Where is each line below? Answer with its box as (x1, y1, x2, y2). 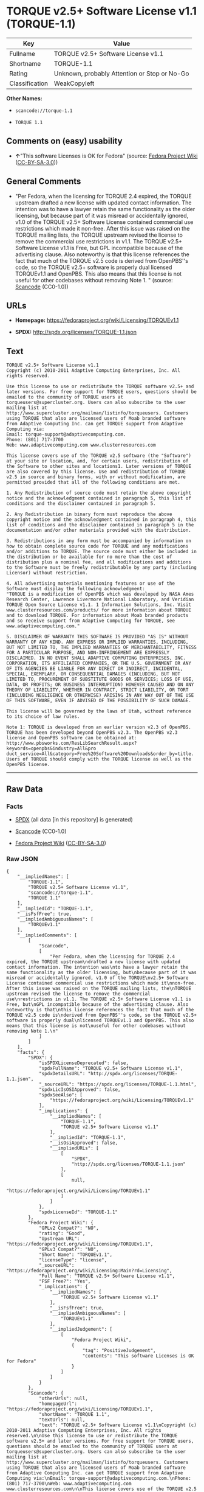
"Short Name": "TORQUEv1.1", (38, 1252, 113, 1258)
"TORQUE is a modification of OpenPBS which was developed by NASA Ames (6, 591, 194, 598)
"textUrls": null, (38, 1417, 86, 1423)
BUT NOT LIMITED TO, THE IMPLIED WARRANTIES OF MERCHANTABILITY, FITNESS (6, 644, 197, 650)
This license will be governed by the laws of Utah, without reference (6, 708, 191, 714)
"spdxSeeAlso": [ (38, 1092, 83, 1098)
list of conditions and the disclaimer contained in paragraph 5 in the (6, 522, 194, 528)
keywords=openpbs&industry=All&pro (6, 745, 97, 752)
